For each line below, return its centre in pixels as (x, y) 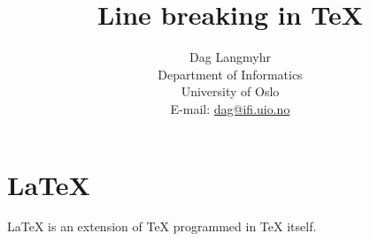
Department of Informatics (230, 74)
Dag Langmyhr (230, 57)
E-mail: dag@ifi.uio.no (230, 108)
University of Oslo (230, 91)
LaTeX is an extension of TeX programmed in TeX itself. (162, 226)
